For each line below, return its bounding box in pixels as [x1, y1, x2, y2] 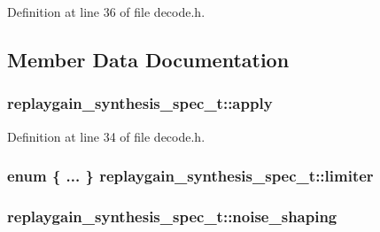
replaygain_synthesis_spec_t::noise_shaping [7, 205, 337, 227]
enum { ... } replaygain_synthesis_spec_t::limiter [7, 165, 374, 187]
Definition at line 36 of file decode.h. [7, 3, 206, 20]
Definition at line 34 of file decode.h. [7, 127, 206, 145]
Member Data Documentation [7, 45, 290, 73]
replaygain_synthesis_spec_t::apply [7, 92, 273, 114]
